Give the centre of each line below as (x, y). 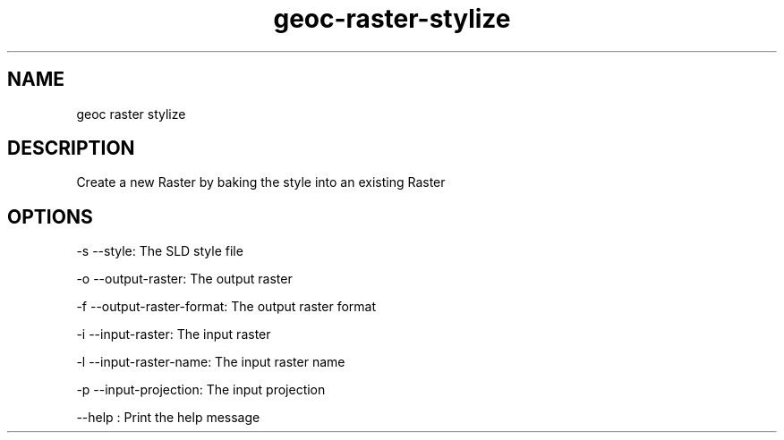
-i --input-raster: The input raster (174, 334)
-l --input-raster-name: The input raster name (211, 362)
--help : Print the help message (168, 418)
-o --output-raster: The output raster (184, 279)
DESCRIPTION (71, 148)
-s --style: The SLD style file (160, 251)
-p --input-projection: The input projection (201, 390)
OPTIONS (50, 216)
